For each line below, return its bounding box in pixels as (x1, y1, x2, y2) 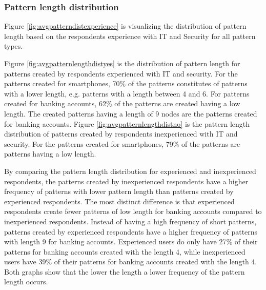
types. (4, 41, 23, 51)
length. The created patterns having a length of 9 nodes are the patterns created (4, 108, 257, 119)
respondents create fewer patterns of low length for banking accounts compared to (4, 206, 262, 217)
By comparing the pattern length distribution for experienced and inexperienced (4, 165, 256, 176)
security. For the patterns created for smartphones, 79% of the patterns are (4, 138, 240, 149)
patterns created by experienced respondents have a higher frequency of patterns (4, 226, 258, 237)
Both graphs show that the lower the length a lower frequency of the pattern (4, 266, 245, 277)
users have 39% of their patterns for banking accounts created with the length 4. (4, 256, 257, 267)
